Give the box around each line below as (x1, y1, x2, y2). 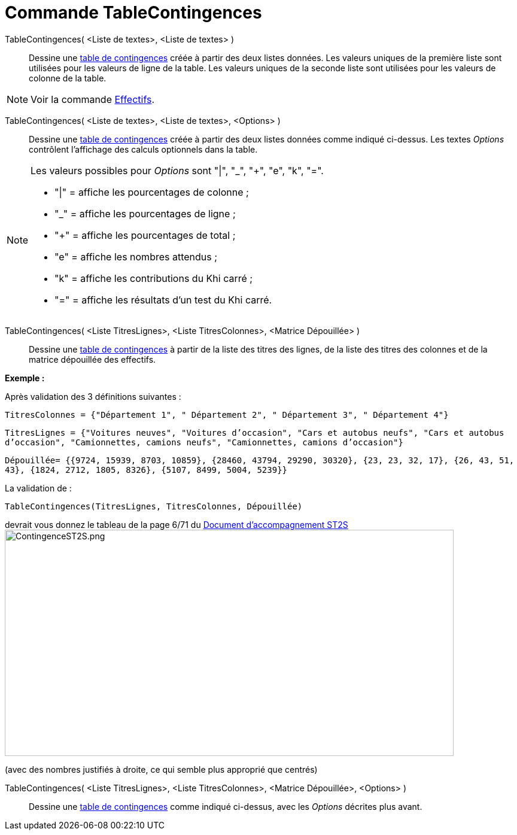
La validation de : (5, 482, 72, 493)
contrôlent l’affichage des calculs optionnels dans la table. (29, 144, 258, 154)
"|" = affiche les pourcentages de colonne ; (54, 186, 249, 198)
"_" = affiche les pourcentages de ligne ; (54, 207, 236, 220)
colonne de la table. (29, 72, 107, 83)
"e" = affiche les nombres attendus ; (54, 250, 218, 263)
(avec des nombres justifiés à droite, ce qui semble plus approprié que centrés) (5, 764, 318, 775)
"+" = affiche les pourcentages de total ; (54, 229, 236, 241)
